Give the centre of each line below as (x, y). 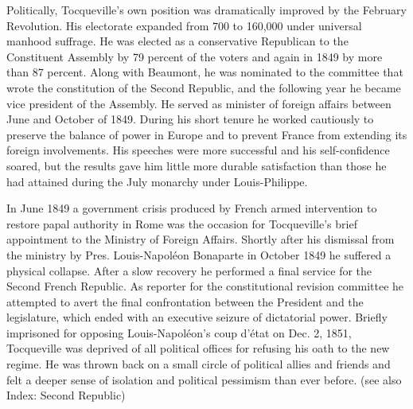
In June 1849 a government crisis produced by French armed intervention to (192, 208)
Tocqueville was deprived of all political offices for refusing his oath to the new (198, 348)
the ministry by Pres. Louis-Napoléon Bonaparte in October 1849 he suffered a (199, 254)
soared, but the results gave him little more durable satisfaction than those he (197, 165)
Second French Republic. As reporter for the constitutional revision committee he (205, 286)
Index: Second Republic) (66, 395)
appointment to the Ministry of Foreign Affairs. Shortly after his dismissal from (201, 239)
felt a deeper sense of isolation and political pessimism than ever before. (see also (204, 379)
